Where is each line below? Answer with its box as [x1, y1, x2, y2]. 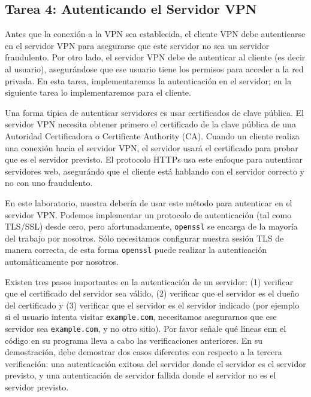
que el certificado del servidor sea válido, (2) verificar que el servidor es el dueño [5, 287, 299, 300]
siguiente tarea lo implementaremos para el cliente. [5, 86, 191, 99]
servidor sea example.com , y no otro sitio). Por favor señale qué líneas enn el [5, 322, 286, 335]
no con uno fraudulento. [5, 176, 93, 189]
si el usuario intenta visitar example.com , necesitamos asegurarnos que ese [5, 310, 277, 323]
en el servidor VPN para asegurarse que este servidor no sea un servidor [5, 39, 270, 51]
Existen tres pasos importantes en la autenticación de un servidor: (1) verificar [5, 275, 294, 288]
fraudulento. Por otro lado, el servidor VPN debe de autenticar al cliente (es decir [5, 51, 306, 63]
